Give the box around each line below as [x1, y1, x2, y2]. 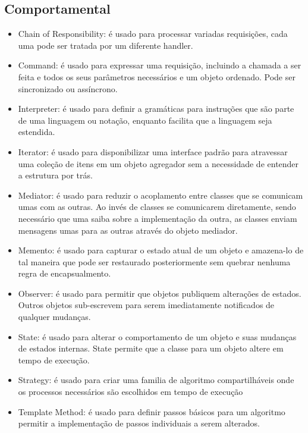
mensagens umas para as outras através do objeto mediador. [18, 224, 238, 236]
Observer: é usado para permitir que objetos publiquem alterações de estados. [18, 287, 301, 299]
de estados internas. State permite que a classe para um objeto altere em [18, 342, 284, 354]
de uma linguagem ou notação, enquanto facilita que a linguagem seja [18, 114, 272, 126]
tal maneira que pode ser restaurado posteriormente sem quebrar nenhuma [18, 255, 291, 268]
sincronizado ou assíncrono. [18, 82, 118, 95]
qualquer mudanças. [18, 310, 91, 323]
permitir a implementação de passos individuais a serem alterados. [18, 417, 260, 429]
